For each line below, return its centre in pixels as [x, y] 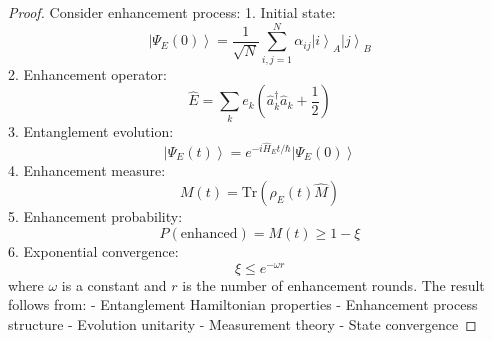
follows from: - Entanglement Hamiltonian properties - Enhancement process [243, 304]
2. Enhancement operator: [87, 73]
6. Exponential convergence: [93, 251]
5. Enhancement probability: [95, 216]
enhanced [209, 234]
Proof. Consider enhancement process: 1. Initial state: [172, 12]
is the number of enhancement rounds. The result [333, 284]
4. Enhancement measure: [87, 169]
